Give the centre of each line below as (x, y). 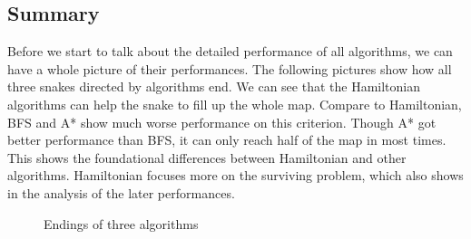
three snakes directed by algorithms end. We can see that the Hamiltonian (214, 86)
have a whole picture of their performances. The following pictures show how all (230, 68)
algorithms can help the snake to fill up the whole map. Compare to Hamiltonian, (235, 104)
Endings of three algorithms (121, 223)
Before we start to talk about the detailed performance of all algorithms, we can (230, 51)
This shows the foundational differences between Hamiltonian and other (207, 157)
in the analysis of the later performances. (121, 192)
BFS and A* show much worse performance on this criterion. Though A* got (222, 122)
